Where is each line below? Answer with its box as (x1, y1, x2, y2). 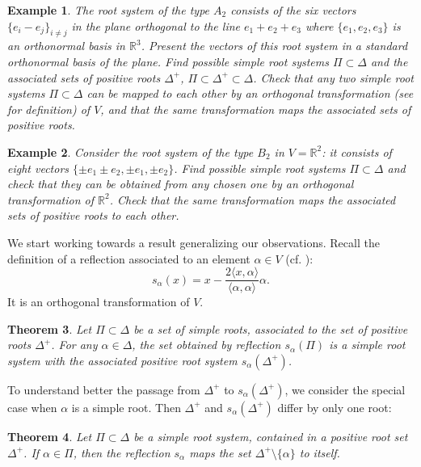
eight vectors (7, 159, 69, 176)
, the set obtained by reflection (132, 336, 281, 353)
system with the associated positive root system (7, 351, 238, 368)
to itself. (299, 444, 340, 461)
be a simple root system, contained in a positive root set (133, 427, 408, 444)
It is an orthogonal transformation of (7, 293, 190, 310)
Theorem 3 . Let (7, 320, 92, 337)
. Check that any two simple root (253, 69, 414, 86)
